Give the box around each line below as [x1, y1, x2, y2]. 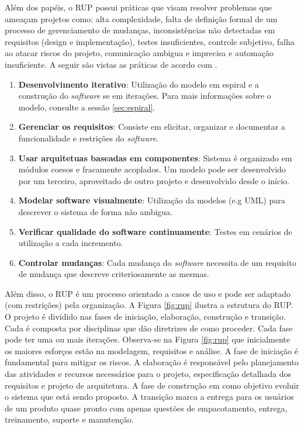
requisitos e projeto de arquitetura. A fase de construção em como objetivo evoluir [5, 379, 299, 391]
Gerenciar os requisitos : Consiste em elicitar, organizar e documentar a [18, 120, 285, 133]
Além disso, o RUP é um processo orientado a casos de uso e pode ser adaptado [5, 287, 291, 299]
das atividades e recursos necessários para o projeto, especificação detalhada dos [5, 368, 292, 380]
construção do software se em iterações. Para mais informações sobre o [18, 89, 271, 102]
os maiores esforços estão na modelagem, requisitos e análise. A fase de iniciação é [5, 344, 298, 357]
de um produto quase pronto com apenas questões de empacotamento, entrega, [5, 402, 288, 414]
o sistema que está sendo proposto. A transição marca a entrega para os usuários [5, 390, 294, 403]
